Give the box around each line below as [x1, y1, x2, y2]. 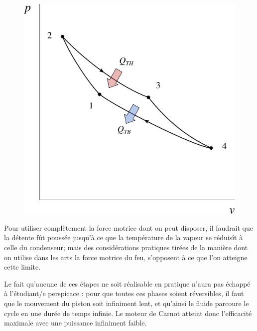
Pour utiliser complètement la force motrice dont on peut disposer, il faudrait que [4, 222, 254, 233]
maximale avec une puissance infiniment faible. [4, 318, 147, 328]
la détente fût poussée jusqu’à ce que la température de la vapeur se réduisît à [4, 232, 243, 243]
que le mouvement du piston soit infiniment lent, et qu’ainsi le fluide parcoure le [4, 298, 249, 309]
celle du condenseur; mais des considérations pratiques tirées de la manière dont [4, 242, 248, 253]
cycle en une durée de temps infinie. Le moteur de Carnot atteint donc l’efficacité [4, 308, 252, 318]
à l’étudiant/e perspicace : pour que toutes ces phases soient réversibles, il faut [4, 288, 244, 299]
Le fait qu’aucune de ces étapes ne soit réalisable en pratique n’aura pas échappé [4, 278, 251, 289]
